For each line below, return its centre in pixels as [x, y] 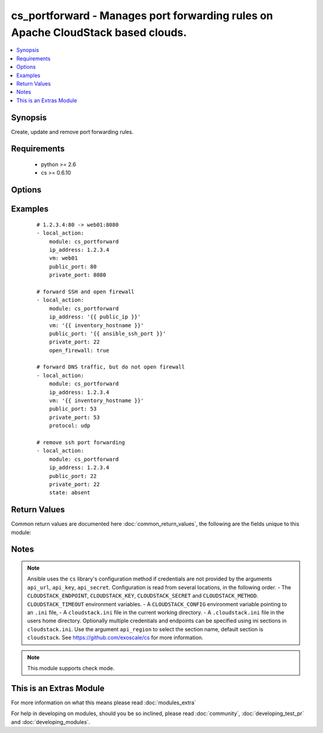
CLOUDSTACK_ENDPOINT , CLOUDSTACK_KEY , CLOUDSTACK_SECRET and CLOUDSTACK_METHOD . [143, 596]
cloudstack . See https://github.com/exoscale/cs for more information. [115, 638]
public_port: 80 [73, 267]
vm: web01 [63, 258]
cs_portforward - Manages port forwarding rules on [142, 16]
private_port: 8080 [77, 275]
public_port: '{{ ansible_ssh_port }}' [107, 333]
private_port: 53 [74, 417]
